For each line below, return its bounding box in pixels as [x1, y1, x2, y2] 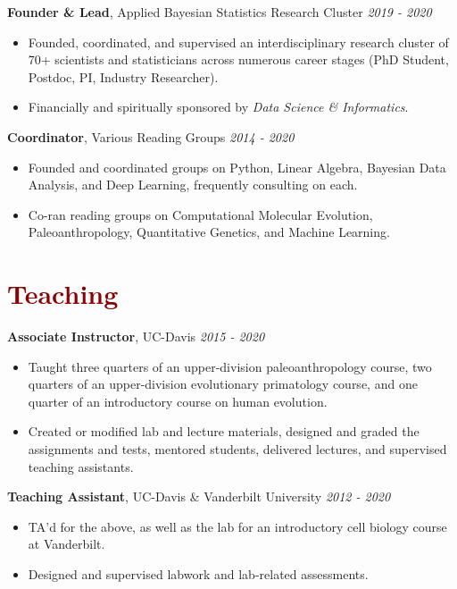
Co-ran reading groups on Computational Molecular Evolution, [28, 205, 373, 223]
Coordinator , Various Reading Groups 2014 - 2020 [7, 127, 295, 146]
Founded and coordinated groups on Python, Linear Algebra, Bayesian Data [28, 157, 446, 176]
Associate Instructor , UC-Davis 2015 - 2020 [7, 327, 265, 346]
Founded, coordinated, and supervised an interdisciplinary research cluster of [28, 32, 449, 51]
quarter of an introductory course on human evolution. [28, 391, 328, 410]
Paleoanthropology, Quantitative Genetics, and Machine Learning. [28, 223, 390, 241]
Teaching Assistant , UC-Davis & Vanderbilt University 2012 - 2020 [7, 487, 391, 506]
